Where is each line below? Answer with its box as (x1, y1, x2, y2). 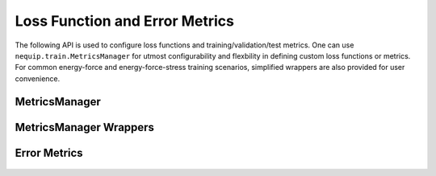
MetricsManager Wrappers (15, 121, 155, 134)
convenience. (15, 73, 61, 84)
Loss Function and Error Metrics (15, 12, 234, 30)
